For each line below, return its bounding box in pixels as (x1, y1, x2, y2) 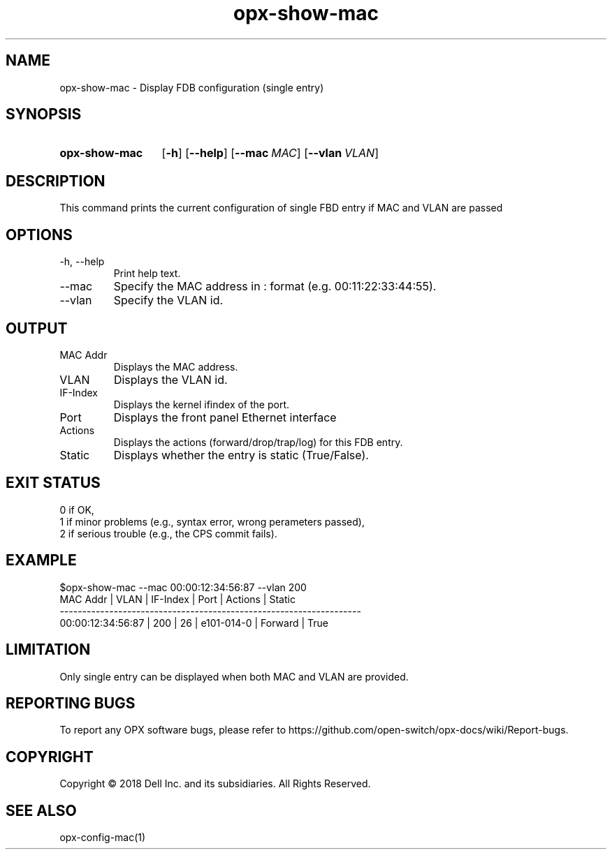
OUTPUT (6, 319, 68, 337)
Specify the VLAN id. (113, 293, 224, 308)
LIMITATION (6, 641, 91, 659)
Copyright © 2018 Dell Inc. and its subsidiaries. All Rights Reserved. (59, 778, 371, 790)
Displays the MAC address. (113, 360, 238, 373)
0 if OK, (59, 503, 94, 516)
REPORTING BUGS (6, 694, 136, 712)
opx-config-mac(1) (59, 831, 146, 844)
